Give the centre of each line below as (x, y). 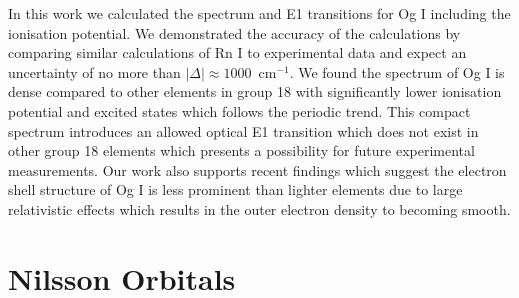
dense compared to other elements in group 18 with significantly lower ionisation (255, 91)
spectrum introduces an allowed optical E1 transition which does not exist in (243, 130)
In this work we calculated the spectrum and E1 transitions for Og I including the (259, 13)
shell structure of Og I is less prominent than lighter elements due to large (235, 189)
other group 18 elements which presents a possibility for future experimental (241, 150)
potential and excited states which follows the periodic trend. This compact (239, 110)
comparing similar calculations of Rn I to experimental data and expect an (237, 52)
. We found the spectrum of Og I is (397, 71)
